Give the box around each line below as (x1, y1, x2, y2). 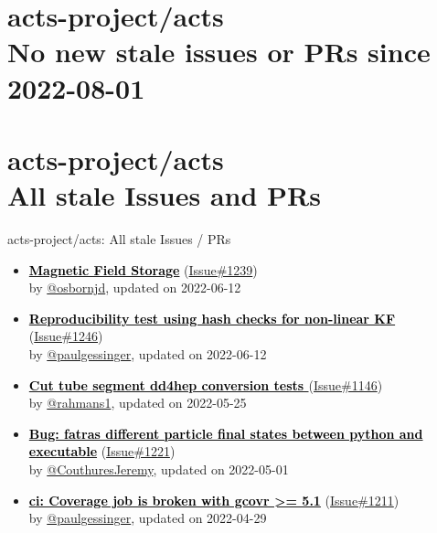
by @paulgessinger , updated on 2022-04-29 (28, 508, 267, 528)
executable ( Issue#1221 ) (28, 442, 176, 461)
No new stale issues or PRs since (7, 33, 431, 70)
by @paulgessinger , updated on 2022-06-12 (28, 345, 267, 364)
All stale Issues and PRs (7, 176, 321, 214)
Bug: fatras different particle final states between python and (28, 423, 423, 442)
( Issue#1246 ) (28, 326, 103, 346)
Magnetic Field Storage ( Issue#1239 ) (28, 260, 258, 279)
